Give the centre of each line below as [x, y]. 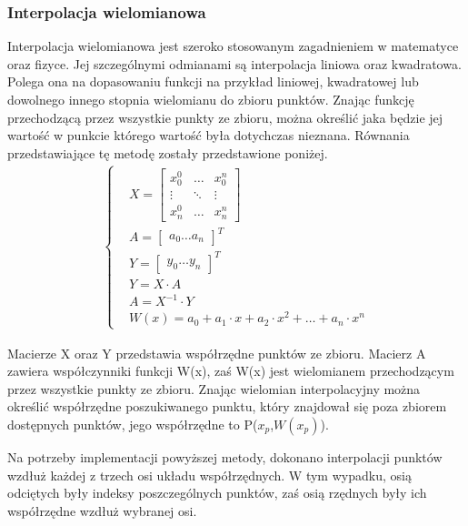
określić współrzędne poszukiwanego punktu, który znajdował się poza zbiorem [227, 406]
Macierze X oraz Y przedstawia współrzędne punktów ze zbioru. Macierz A [217, 353]
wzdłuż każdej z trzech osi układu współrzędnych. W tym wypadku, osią [209, 475]
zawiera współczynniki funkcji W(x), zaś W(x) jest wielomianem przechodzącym [231, 371]
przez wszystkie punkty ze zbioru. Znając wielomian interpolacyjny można [214, 388]
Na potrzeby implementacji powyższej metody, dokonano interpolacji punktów [225, 456]
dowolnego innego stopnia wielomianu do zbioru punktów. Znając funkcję [211, 99]
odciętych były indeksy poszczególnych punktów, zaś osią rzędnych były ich [217, 493]
